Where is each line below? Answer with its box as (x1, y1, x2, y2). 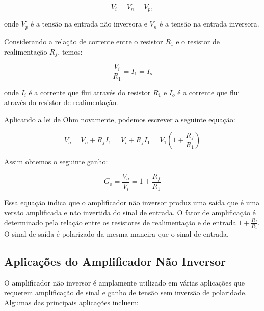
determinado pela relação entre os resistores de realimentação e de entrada (4, 217, 236, 227)
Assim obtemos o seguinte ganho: (4, 156, 108, 167)
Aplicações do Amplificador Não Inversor (4, 253, 226, 269)
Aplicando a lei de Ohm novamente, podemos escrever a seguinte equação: (4, 114, 235, 124)
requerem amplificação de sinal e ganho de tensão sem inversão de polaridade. (4, 287, 247, 298)
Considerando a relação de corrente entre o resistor (4, 36, 163, 46)
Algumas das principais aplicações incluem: (4, 297, 139, 307)
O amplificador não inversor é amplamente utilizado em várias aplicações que (4, 277, 245, 288)
